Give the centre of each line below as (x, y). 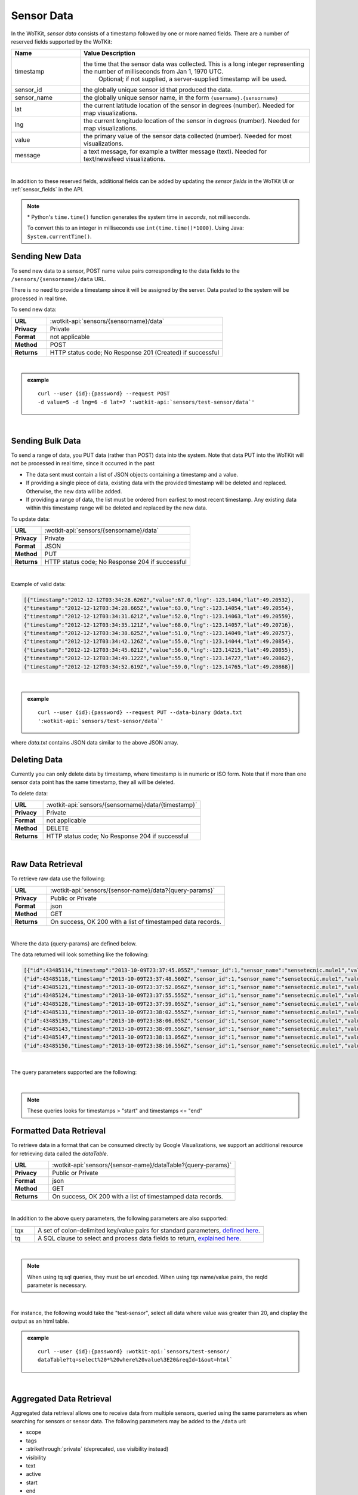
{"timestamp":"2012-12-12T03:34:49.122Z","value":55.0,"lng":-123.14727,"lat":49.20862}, (159, 658)
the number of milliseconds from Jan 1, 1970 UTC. (154, 72)
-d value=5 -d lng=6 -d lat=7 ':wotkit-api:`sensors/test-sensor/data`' (146, 402)
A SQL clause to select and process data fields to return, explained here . (140, 1238)
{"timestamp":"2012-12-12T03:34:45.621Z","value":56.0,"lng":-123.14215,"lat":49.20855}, (159, 650)
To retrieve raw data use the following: (58, 878)
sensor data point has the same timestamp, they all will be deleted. (93, 782)
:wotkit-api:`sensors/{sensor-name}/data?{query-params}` (133, 890)
